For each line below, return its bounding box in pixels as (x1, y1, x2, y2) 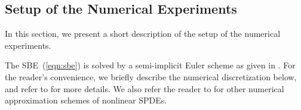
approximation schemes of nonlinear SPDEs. (5, 94, 167, 106)
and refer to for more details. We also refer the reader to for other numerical (5, 82, 284, 95)
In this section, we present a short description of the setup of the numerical (5, 27, 281, 40)
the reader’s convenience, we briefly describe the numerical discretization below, (5, 70, 297, 83)
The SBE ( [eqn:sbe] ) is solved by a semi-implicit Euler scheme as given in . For (5, 59, 296, 71)
